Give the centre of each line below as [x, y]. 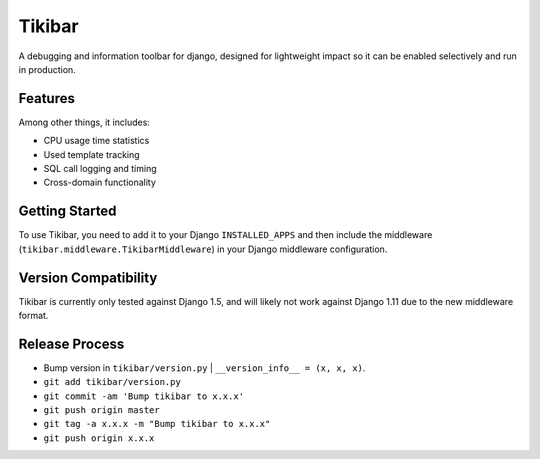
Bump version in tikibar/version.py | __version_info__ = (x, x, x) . [204, 367]
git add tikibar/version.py [112, 382]
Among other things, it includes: [84, 122]
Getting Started [67, 211]
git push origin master [101, 410]
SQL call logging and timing [100, 169]
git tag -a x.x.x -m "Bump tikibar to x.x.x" [157, 424]
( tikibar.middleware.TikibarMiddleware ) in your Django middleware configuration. [203, 249]
